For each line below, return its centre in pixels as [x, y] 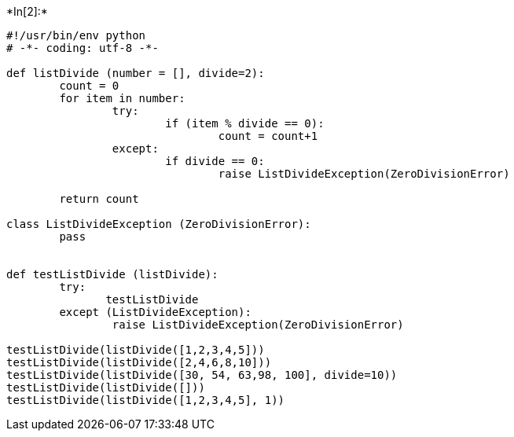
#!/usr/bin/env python [76, 35]
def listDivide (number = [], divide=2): [136, 73]
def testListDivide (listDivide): [112, 274]
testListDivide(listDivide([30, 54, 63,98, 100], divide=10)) [202, 375]
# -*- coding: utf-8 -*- [83, 48]
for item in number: [122, 98]
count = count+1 [268, 136]
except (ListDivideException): [155, 312]
